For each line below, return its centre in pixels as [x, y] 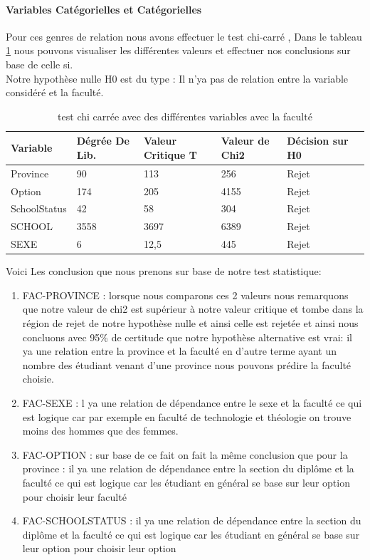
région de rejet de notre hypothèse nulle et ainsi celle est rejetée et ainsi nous [190, 323]
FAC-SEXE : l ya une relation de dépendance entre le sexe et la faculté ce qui [192, 403]
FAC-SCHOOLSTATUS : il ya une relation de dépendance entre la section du [192, 520]
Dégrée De [103, 141]
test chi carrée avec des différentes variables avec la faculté [185, 116]
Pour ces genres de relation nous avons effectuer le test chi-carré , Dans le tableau [184, 36]
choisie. [38, 379]
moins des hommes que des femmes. [100, 431]
